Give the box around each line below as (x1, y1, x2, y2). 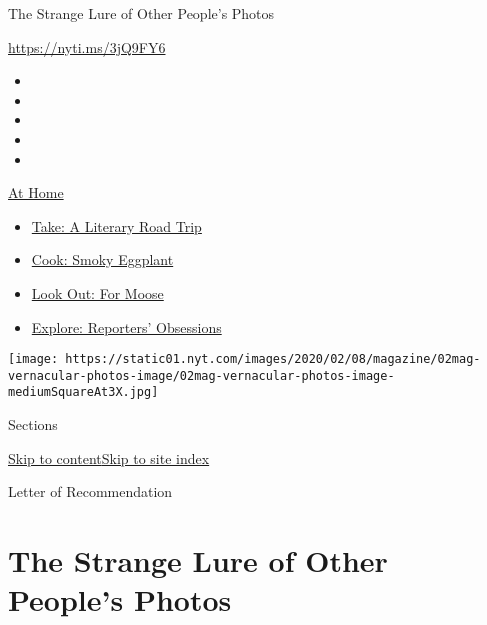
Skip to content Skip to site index (8, 447, 210, 468)
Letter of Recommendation (8, 481, 173, 502)
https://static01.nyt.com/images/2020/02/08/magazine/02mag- (65, 352, 481, 367)
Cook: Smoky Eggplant (31, 249, 174, 270)
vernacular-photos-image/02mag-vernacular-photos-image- (8, 368, 395, 383)
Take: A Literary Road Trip (31, 215, 202, 236)
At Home (8, 182, 64, 203)
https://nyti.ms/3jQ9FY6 (8, 36, 166, 57)
